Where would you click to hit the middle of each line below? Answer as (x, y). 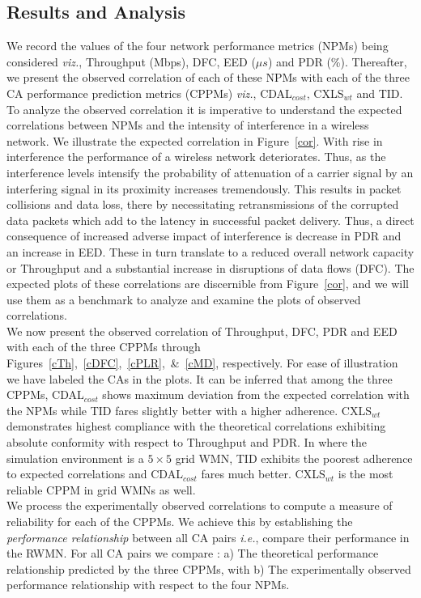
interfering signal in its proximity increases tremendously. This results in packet (204, 188)
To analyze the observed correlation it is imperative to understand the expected (204, 109)
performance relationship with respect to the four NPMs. (148, 585)
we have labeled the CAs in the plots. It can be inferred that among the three (200, 378)
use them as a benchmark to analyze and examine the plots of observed (184, 299)
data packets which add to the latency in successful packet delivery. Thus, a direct (210, 220)
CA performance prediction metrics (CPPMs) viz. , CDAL (149, 93)
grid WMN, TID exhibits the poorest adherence (294, 458)
